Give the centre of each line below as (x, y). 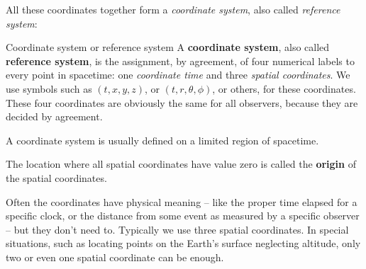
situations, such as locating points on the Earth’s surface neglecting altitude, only (183, 243)
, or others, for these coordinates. (284, 88)
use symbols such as (49, 88)
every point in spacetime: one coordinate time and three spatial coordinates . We (178, 75)
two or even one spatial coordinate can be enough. (115, 257)
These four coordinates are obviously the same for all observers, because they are (182, 102)
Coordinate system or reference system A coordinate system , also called (168, 47)
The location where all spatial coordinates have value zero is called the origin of (181, 164)
